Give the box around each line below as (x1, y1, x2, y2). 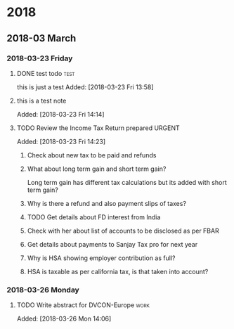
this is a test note (16, 96, 67, 105)
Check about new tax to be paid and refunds (27, 150, 157, 159)
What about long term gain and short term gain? (27, 164, 167, 173)
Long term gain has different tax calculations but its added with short (27, 178, 227, 186)
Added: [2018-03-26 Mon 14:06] (16, 314, 112, 323)
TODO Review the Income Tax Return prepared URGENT (16, 124, 180, 132)
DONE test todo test (16, 69, 75, 77)
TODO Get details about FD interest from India (27, 212, 161, 221)
